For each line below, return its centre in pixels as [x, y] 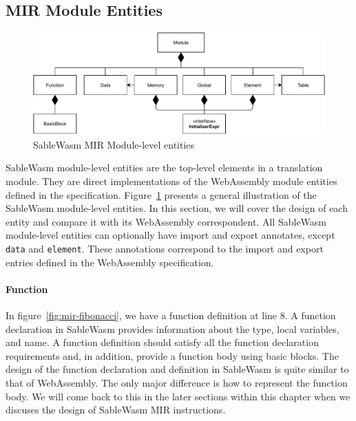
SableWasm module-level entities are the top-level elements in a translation [164, 168]
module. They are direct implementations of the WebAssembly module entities [171, 181]
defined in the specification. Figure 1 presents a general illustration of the [161, 194]
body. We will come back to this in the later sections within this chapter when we [178, 396]
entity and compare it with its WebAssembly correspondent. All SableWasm [166, 221]
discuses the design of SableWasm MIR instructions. [116, 410]
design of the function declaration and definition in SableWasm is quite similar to [177, 369]
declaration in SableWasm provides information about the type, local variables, [172, 328]
